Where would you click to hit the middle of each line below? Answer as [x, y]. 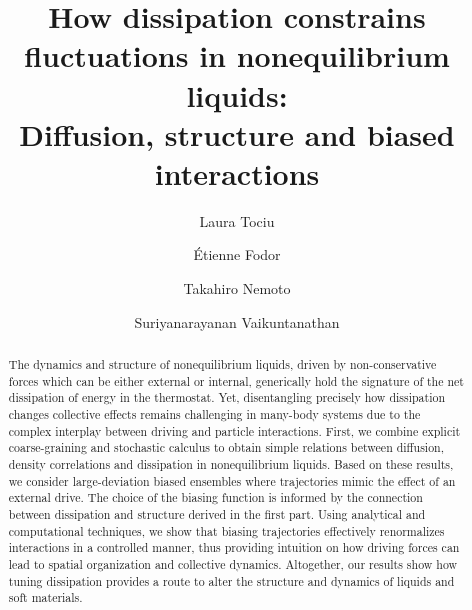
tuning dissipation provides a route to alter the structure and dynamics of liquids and [231, 580]
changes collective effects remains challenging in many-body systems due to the [214, 414]
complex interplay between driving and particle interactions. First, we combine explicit [234, 430]
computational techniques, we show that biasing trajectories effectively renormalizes [226, 530]
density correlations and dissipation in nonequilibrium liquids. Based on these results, [231, 463]
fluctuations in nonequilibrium [237, 55]
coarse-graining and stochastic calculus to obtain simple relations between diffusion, [226, 447]
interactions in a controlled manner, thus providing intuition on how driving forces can [234, 547]
